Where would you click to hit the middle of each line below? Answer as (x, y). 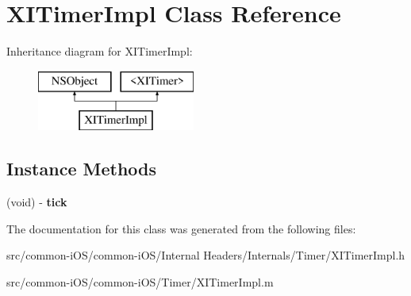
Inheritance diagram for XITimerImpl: (100, 51)
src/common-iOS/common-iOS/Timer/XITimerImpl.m (140, 281)
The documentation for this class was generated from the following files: (181, 228)
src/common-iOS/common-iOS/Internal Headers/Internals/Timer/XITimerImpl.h (206, 255)
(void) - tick (37, 202)
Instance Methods (81, 169)
